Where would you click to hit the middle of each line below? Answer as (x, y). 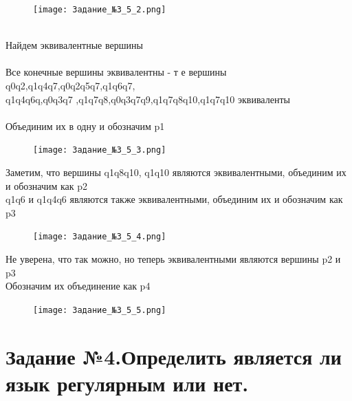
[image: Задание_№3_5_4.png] (100, 237)
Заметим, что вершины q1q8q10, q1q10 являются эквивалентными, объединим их (176, 172)
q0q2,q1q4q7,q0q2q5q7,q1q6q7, (70, 86)
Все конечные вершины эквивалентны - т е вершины (116, 72)
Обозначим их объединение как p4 (78, 286)
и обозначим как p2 (47, 185)
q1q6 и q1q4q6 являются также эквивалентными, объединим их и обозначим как (174, 199)
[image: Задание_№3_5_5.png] (100, 310)
